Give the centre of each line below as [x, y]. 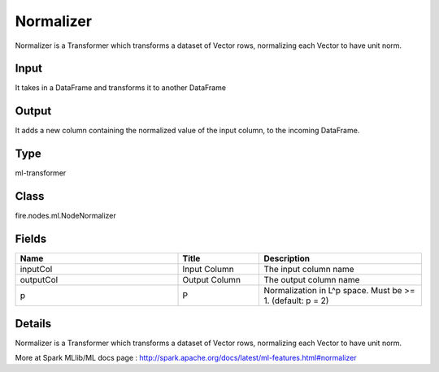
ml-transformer [41, 173]
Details [33, 324]
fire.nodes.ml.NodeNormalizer [66, 216]
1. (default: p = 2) [296, 301]
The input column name [309, 270]
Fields [31, 238]
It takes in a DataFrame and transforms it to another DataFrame [121, 88]
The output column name [312, 280]
